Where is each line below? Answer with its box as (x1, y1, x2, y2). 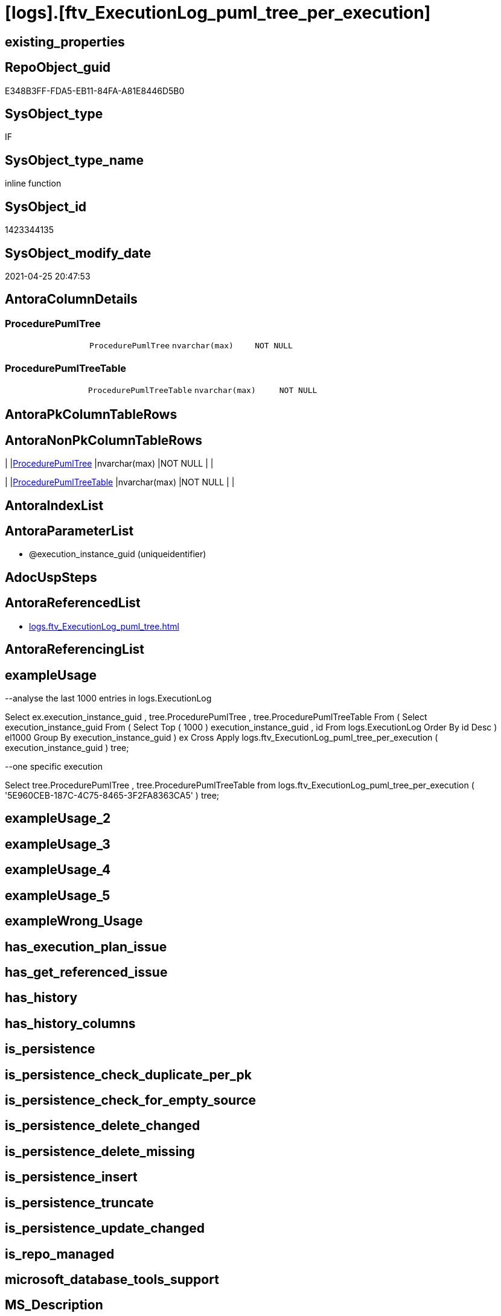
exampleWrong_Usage (5, 913, 143, 929)
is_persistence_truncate (5, 1195, 154, 1210)
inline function (5, 178, 62, 189)
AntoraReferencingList (5, 642, 145, 657)
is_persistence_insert (5, 1169, 138, 1185)
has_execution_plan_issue (5, 939, 167, 954)
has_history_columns (5, 1015, 136, 1031)
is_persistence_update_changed (5, 1221, 205, 1236)
